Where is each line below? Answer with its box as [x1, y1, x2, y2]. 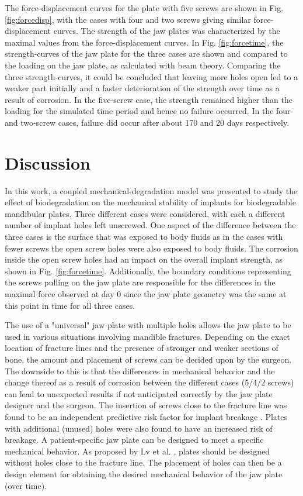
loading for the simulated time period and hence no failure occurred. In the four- [5, 105, 294, 117]
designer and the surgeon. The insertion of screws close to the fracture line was [5, 399, 287, 411]
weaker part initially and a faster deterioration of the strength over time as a [5, 82, 280, 94]
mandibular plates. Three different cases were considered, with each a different [5, 207, 285, 219]
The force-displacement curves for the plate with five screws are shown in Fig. [5, 2, 284, 13]
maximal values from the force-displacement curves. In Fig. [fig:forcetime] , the [5, 36, 284, 48]
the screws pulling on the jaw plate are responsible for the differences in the [5, 276, 276, 288]
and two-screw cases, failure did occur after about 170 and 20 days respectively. [5, 116, 290, 128]
